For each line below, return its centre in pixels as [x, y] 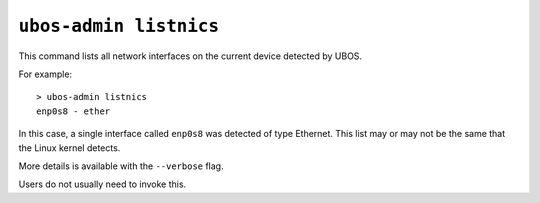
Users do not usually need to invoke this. [102, 184]
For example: [45, 74]
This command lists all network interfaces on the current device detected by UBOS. [190, 56]
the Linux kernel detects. [69, 147]
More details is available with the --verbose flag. [121, 166]
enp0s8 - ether [73, 111]
